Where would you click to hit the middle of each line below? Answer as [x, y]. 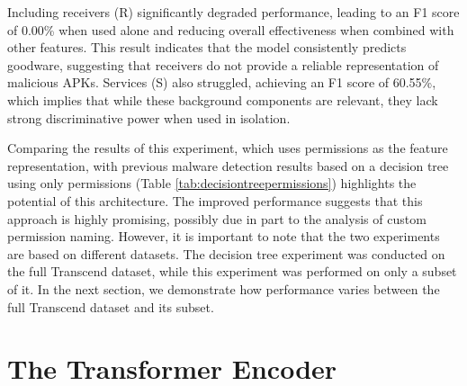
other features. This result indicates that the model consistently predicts [207, 47]
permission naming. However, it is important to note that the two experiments [224, 236]
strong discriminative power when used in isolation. [149, 117]
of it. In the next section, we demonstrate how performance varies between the [224, 288]
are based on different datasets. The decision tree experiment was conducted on [226, 253]
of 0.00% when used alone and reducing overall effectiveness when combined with [231, 29]
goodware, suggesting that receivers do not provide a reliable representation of [223, 64]
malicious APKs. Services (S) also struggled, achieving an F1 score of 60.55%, [222, 82]
